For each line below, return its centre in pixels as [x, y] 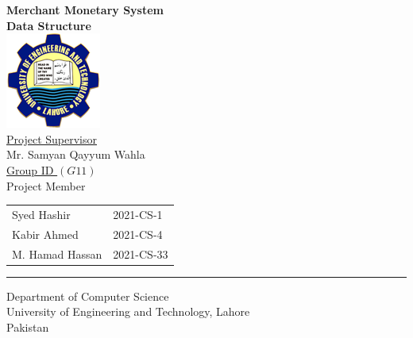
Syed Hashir [41, 214]
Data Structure [49, 25]
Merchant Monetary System [85, 10]
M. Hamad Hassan [57, 253]
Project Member [46, 185]
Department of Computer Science [88, 296]
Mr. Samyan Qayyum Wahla [76, 154]
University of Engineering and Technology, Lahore [128, 311]
